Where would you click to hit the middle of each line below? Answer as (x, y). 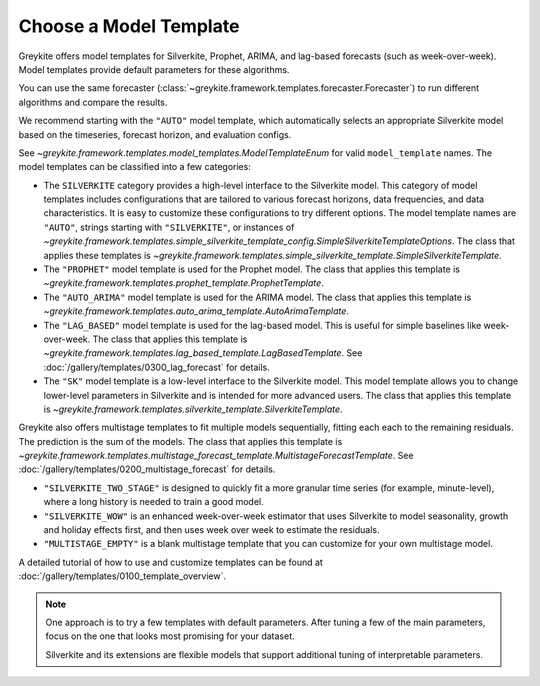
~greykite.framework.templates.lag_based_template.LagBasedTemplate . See (203, 353)
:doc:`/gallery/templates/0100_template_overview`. (122, 576)
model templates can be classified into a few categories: (135, 167)
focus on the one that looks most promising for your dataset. (170, 636)
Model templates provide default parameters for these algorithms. (154, 69)
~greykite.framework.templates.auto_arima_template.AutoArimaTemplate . (196, 311)
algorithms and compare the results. (93, 102)
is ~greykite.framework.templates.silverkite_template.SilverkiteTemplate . (193, 409)
